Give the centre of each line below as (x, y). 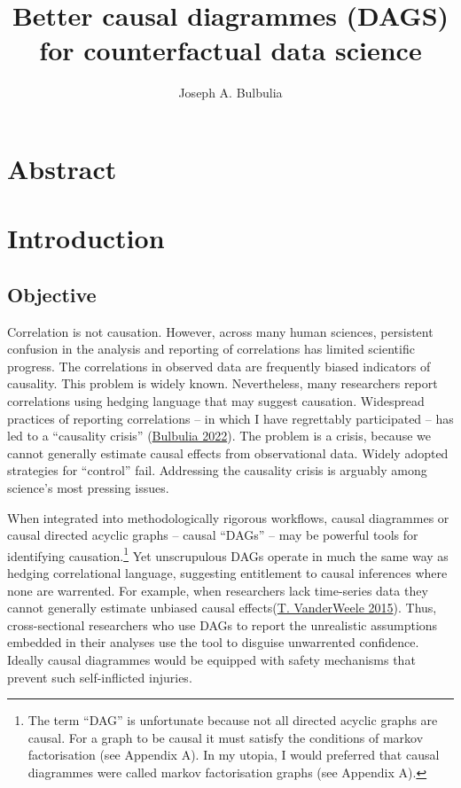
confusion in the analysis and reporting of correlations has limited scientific (211, 349)
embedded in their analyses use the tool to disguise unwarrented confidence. (213, 642)
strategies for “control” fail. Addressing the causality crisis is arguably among (217, 470)
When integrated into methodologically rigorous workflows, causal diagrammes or (228, 517)
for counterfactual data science (230, 50)
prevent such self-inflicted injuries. (100, 677)
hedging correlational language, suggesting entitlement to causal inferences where (227, 573)
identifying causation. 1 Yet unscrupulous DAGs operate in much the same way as (228, 554)
